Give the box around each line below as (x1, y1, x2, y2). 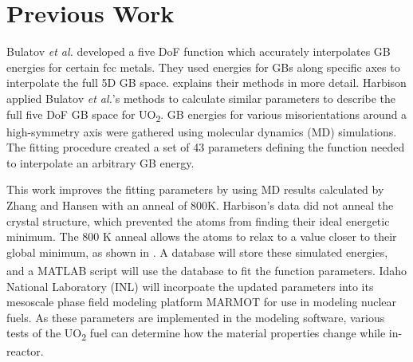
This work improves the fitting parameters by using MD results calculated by (6, 181, 384, 198)
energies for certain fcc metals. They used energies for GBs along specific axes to (6, 58, 400, 75)
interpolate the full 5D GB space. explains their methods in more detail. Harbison (6, 74, 407, 91)
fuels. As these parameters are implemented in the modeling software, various (6, 309, 385, 325)
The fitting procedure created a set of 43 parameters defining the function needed (6, 139, 405, 155)
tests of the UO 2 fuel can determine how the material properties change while (6, 325, 386, 344)
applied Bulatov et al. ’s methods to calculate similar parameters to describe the (6, 89, 396, 106)
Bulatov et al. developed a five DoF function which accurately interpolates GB (6, 43, 391, 60)
